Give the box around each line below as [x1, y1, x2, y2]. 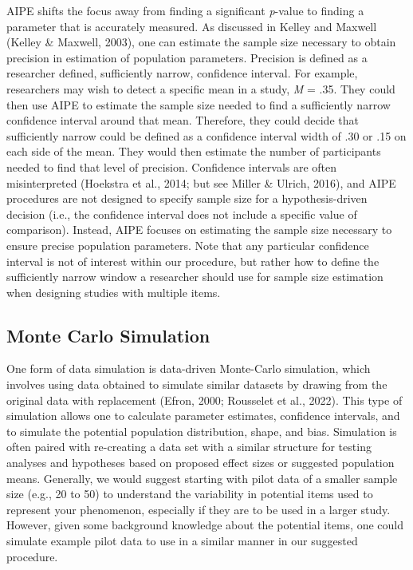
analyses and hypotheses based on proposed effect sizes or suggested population [6, 454, 395, 471]
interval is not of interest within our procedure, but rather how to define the [6, 252, 380, 269]
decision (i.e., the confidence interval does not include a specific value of [6, 205, 357, 222]
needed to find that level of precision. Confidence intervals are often [6, 158, 337, 175]
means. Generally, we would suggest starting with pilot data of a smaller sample [6, 469, 398, 486]
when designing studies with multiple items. [6, 283, 221, 300]
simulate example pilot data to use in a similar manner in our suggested [6, 532, 358, 549]
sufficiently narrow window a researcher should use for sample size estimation [6, 268, 383, 285]
